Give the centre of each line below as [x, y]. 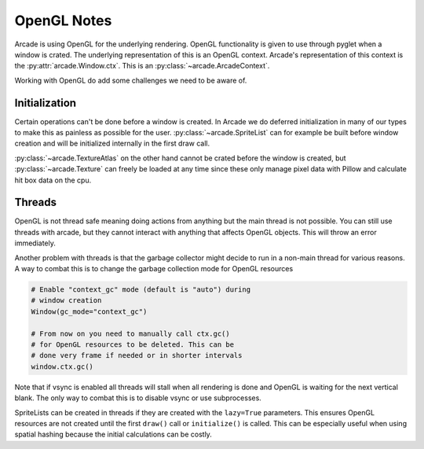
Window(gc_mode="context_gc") [89, 311]
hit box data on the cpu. [53, 180]
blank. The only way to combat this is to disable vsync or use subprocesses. [138, 398]
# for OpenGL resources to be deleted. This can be [133, 344]
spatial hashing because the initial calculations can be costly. [113, 434]
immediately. [35, 243]
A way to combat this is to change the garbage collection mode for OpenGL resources [154, 269]
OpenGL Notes [63, 20]
